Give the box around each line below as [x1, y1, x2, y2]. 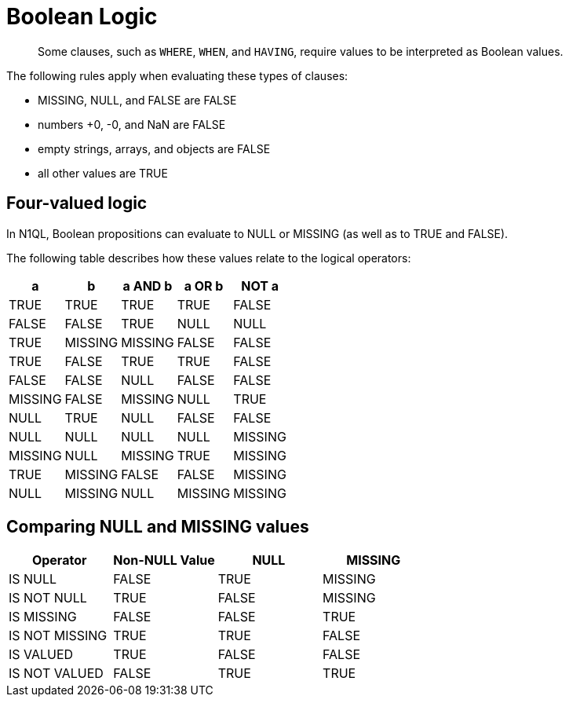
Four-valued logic [6, 193, 148, 214]
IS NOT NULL [9, 590, 87, 606]
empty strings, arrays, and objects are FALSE [38, 141, 271, 156]
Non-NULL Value [113, 552, 215, 569]
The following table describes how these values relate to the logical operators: [6, 251, 411, 265]
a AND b [122, 277, 173, 294]
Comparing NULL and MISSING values [6, 517, 309, 537]
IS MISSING [9, 609, 77, 625]
